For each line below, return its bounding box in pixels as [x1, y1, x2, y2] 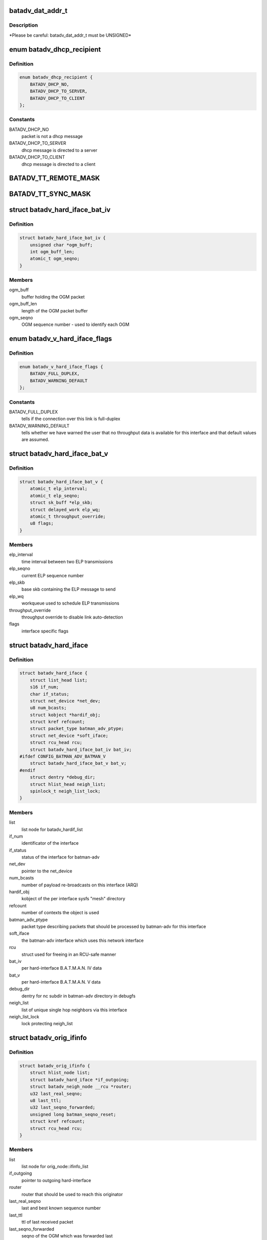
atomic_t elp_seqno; [30, 493, 80, 498]
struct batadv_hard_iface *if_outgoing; [30, 1077, 130, 1082]
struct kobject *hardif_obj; [30, 712, 101, 718]
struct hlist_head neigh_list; [30, 781, 106, 787]
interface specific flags [21, 628, 69, 634]
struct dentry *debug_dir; [30, 774, 96, 780]
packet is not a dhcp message [21, 133, 83, 139]
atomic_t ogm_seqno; [30, 256, 80, 261]
